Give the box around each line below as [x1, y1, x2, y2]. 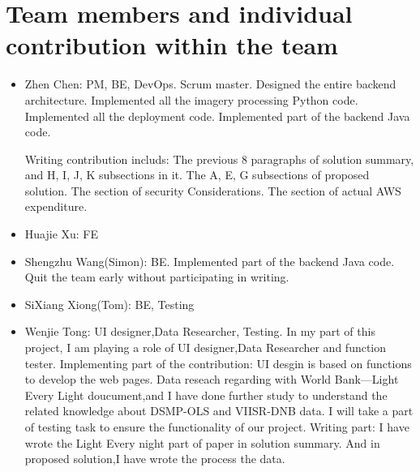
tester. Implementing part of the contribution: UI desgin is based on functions [24, 354, 412, 371]
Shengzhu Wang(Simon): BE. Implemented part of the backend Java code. [24, 252, 395, 269]
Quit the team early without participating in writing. [24, 268, 289, 285]
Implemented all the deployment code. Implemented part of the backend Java [24, 107, 410, 124]
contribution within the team [6, 28, 338, 62]
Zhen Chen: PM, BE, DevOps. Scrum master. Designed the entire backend [24, 75, 396, 92]
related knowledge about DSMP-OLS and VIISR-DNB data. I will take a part [24, 402, 414, 419]
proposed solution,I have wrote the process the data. [24, 450, 285, 467]
